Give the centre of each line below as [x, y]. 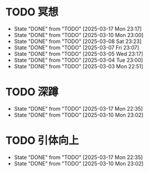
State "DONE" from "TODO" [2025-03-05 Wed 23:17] [78, 54]
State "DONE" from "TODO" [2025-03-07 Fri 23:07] [77, 47]
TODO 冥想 [32, 12]
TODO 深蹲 [32, 92]
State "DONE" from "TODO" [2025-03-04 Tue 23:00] [78, 60]
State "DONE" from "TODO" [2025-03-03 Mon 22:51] [79, 66]
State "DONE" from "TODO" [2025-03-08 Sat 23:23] [78, 41]
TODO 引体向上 [42, 140]
